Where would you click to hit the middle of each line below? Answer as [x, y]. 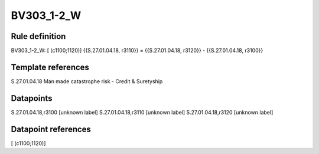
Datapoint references [51, 129]
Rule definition [38, 36]
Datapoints [32, 98]
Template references [50, 67]
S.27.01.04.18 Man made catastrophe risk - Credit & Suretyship [87, 81]
